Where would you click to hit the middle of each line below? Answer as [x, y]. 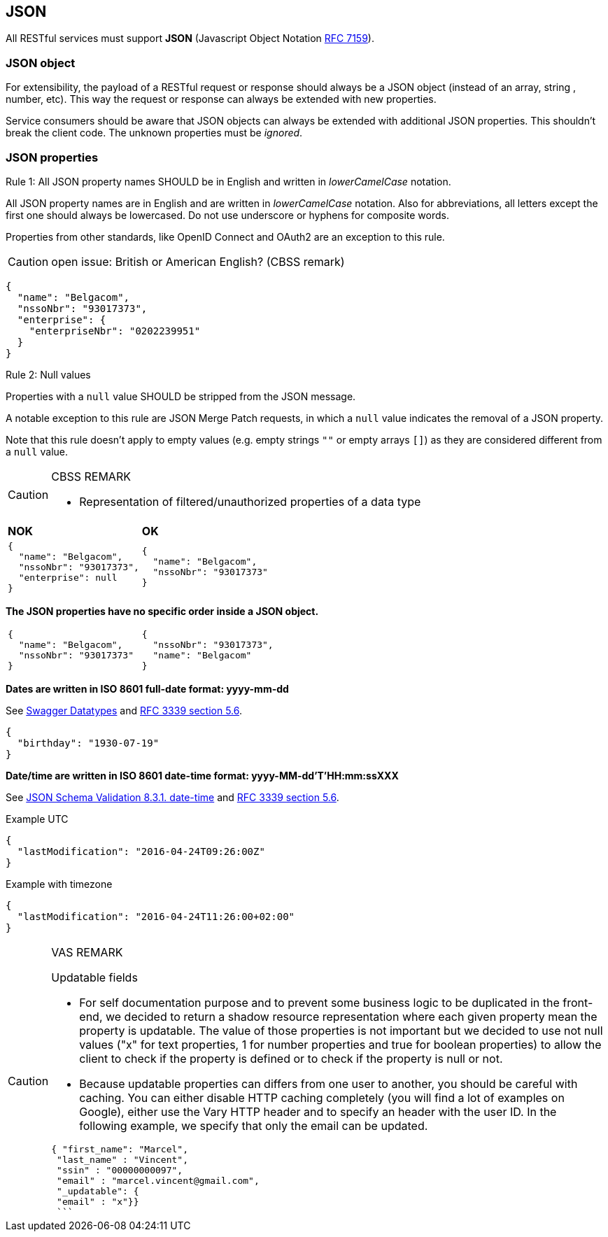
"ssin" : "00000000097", [120, 1170]
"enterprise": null [68, 577]
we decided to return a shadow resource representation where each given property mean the [351, 1016]
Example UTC [37, 819]
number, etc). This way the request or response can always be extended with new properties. [221, 99]
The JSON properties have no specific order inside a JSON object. [162, 611]
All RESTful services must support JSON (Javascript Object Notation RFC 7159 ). [190, 38]
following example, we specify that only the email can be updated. [254, 1125]
